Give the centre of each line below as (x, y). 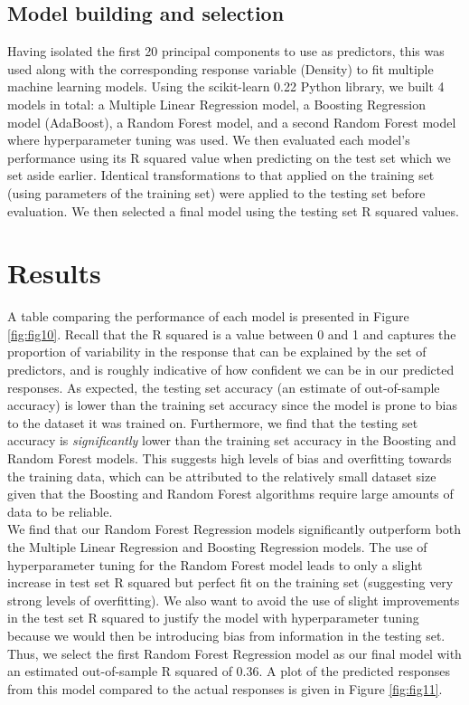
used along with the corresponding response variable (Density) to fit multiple (220, 68)
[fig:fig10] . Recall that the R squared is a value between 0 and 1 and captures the (232, 333)
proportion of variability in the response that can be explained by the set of (217, 352)
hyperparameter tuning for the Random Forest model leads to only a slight (215, 564)
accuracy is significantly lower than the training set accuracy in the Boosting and (232, 440)
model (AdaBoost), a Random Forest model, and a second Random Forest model (232, 122)
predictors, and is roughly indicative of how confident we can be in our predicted (231, 370)
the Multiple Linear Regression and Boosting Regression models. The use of (217, 546)
